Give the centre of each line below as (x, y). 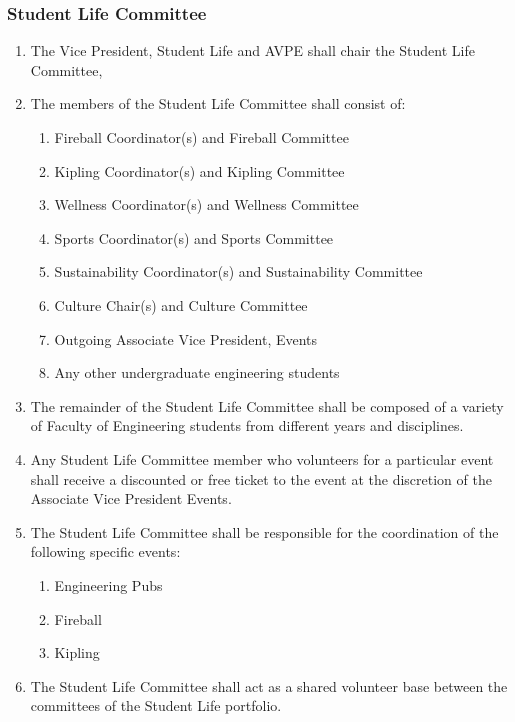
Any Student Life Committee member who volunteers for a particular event (262, 458)
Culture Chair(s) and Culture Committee (181, 304)
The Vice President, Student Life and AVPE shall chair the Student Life (252, 50)
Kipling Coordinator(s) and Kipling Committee (199, 170)
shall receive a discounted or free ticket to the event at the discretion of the (261, 478)
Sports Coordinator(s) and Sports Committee (194, 237)
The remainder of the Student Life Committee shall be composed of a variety (267, 405)
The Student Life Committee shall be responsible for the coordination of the (264, 531)
